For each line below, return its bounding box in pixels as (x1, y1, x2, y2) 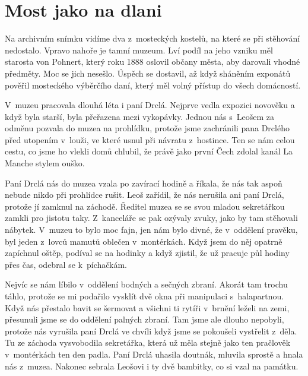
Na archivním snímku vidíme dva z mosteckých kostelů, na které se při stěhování (5, 32, 300, 45)
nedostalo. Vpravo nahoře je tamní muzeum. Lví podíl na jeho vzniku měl (5, 43, 273, 56)
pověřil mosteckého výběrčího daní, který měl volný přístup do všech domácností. (5, 78, 301, 91)
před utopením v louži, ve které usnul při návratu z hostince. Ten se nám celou (5, 133, 295, 146)
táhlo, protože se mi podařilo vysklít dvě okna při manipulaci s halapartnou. (5, 290, 284, 302)
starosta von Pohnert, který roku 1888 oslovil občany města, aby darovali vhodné (5, 55, 300, 68)
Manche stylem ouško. (5, 157, 85, 169)
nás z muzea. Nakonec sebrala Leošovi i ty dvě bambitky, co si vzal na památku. (5, 359, 299, 372)
